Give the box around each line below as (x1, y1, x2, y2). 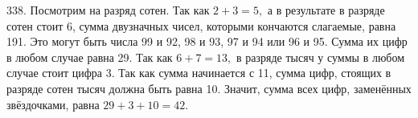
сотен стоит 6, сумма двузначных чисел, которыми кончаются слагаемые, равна (6, 17, 396, 34)
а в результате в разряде (267, 2, 385, 18)
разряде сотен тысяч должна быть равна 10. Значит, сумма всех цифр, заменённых (6, 79, 412, 96)
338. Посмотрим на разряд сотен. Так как (6, 2, 210, 18)
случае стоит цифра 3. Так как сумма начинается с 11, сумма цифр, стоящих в (6, 64, 391, 81)
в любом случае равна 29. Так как (6, 48, 173, 65)
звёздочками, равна (6, 96, 100, 112)
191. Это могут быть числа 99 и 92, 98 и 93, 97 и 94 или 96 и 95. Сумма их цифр (6, 33, 408, 50)
